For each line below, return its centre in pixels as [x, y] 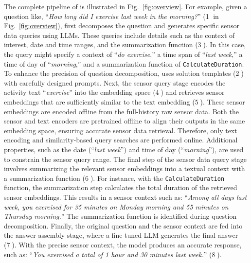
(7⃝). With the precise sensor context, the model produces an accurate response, [123, 244]
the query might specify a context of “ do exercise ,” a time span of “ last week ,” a [123, 54]
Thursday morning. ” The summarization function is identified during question [120, 216]
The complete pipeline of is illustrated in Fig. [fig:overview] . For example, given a [126, 6]
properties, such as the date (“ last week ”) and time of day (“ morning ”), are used [124, 149]
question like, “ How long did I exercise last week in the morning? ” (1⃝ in [111, 16]
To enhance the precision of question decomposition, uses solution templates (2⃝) [124, 73]
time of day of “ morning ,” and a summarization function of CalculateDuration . [124, 63]
